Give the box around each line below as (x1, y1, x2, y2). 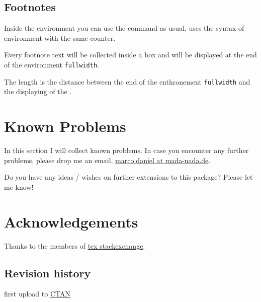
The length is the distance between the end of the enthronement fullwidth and (4, 76, 250, 87)
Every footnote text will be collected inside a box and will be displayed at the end (4, 49, 257, 60)
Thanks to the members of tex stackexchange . (4, 240, 145, 251)
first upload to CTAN (4, 288, 70, 299)
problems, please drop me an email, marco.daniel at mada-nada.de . (4, 155, 211, 165)
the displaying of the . (4, 86, 72, 97)
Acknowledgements (4, 211, 138, 232)
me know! (4, 181, 34, 192)
